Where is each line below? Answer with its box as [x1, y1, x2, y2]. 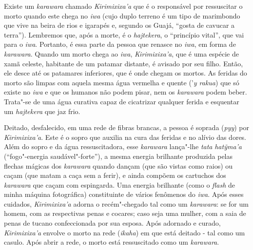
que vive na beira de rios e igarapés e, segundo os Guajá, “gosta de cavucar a [4, 20, 235, 30]
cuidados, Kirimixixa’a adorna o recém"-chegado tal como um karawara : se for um [4, 198, 249, 209]
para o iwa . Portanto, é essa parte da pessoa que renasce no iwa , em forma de [4, 39, 236, 49]
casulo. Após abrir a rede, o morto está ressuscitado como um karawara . [4, 237, 219, 247]
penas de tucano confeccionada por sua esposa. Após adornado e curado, [4, 218, 221, 228]
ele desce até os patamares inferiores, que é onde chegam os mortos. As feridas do [4, 68, 247, 78]
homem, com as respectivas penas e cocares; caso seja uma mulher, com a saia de [4, 208, 246, 218]
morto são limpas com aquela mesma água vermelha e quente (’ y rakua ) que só [4, 77, 239, 87]
